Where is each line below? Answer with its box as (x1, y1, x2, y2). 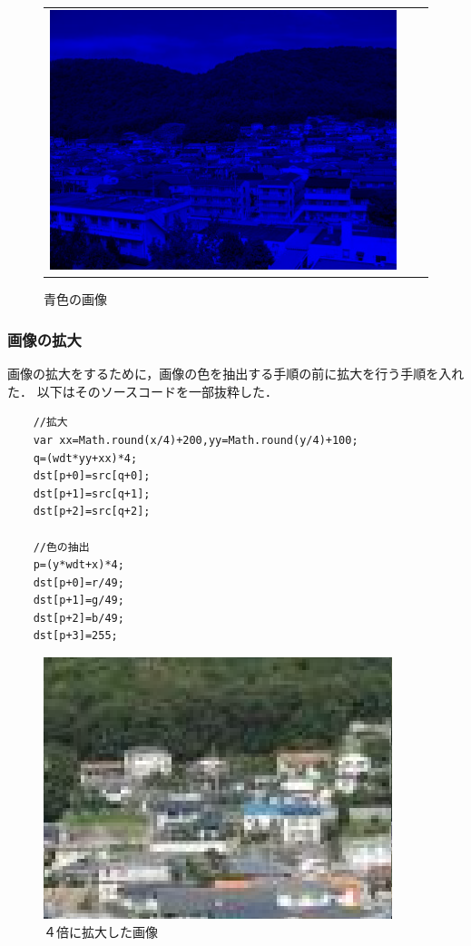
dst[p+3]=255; (33, 629, 118, 643)
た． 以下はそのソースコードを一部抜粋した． (7, 381, 278, 400)
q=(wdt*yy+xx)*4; (33, 451, 138, 465)
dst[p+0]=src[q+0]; (33, 469, 151, 483)
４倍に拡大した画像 (44, 921, 158, 941)
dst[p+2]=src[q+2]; (33, 505, 151, 518)
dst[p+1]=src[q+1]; (33, 487, 151, 500)
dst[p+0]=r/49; (33, 576, 124, 589)
